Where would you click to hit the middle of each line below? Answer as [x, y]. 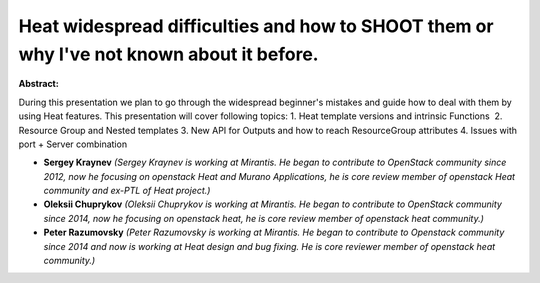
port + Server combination [73, 144]
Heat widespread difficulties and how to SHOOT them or [256, 26]
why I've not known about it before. [168, 54]
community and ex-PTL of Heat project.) [127, 191]
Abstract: [38, 84]
